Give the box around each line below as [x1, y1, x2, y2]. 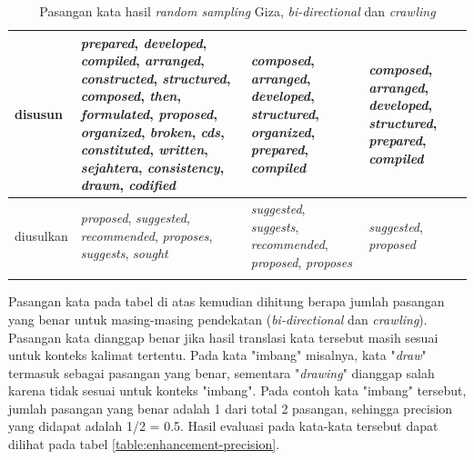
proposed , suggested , [80, 207, 190, 226]
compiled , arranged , [80, 51, 205, 70]
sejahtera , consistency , [80, 157, 225, 176]
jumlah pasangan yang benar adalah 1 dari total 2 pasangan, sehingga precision [8, 398, 453, 417]
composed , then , [80, 86, 181, 105]
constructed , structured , [80, 68, 231, 87]
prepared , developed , [80, 33, 207, 52]
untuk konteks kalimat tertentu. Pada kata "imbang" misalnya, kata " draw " [8, 345, 427, 365]
